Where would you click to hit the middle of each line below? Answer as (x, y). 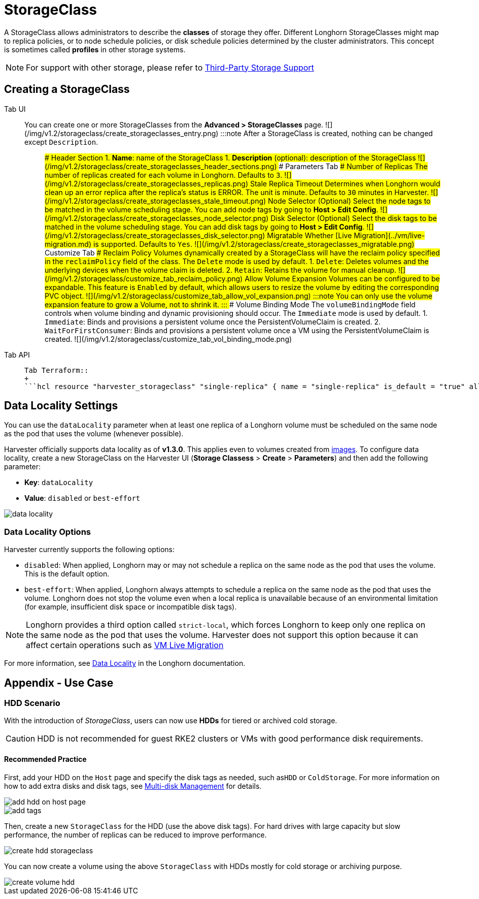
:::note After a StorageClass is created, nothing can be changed (327, 133)
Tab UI (15, 109)
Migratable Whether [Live (310, 235)
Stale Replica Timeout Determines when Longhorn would (345, 183)
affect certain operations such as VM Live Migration (125, 645)
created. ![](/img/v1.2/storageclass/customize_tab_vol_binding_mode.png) (168, 339)
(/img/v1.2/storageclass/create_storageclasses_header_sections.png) (161, 166)
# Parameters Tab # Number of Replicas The (353, 166)
